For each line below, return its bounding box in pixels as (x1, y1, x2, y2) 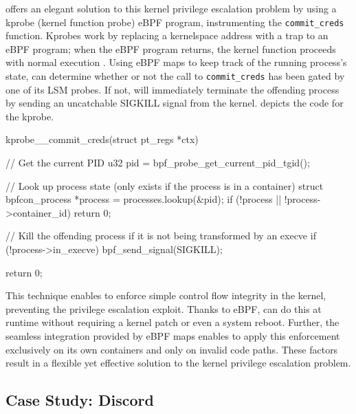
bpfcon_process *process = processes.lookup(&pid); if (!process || (5, 192, 282, 206)
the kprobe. (5, 109, 54, 123)
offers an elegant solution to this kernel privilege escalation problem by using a (5, 1, 337, 15)
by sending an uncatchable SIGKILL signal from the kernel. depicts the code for (5, 96, 344, 110)
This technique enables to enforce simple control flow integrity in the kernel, (5, 288, 326, 303)
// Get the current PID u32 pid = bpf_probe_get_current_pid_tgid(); (5, 155, 310, 170)
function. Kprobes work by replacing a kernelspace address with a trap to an (5, 28, 329, 43)
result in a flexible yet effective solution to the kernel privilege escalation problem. (5, 356, 351, 370)
